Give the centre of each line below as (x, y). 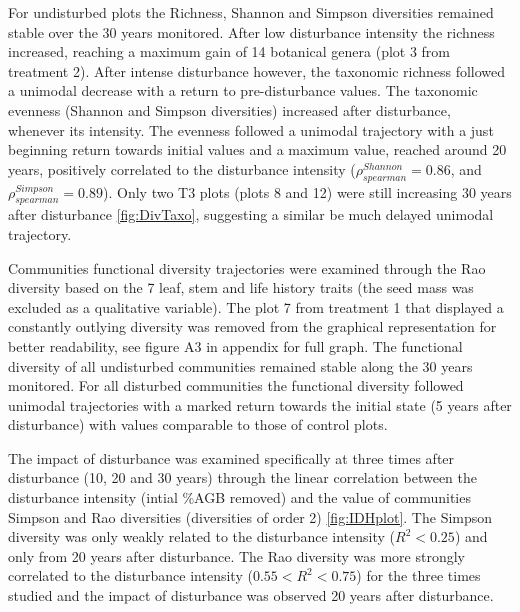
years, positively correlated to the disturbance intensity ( (182, 168)
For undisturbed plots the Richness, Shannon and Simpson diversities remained (251, 12)
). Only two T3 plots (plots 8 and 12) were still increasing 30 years (307, 191)
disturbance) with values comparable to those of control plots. (198, 424)
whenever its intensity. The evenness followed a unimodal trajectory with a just (251, 129)
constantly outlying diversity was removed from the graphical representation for (252, 326)
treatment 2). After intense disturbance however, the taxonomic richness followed (257, 70)
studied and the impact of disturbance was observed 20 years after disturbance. (251, 595)
